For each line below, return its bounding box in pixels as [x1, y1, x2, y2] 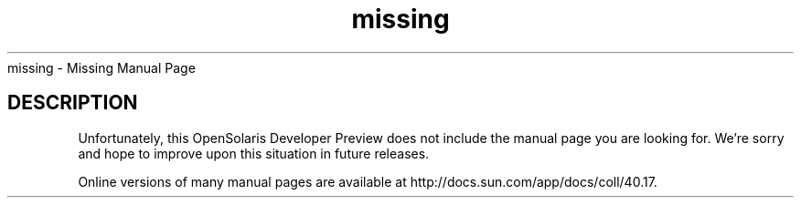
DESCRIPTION [7, 91, 138, 115]
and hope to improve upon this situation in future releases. [78, 145, 430, 161]
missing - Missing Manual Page [7, 59, 196, 76]
